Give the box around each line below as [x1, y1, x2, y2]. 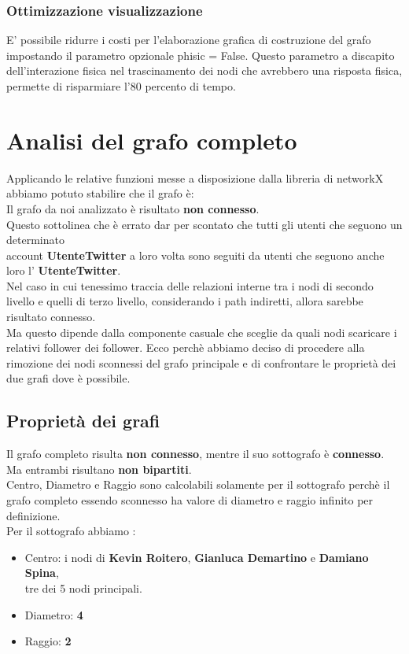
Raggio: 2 [24, 633, 72, 649]
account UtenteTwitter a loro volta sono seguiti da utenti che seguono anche [6, 246, 385, 263]
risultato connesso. [6, 309, 96, 325]
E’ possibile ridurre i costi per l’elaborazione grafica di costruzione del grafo [6, 31, 371, 48]
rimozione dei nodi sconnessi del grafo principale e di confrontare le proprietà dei [6, 354, 396, 371]
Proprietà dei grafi [6, 408, 160, 433]
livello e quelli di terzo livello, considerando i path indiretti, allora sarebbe [6, 293, 363, 309]
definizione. [6, 507, 61, 523]
